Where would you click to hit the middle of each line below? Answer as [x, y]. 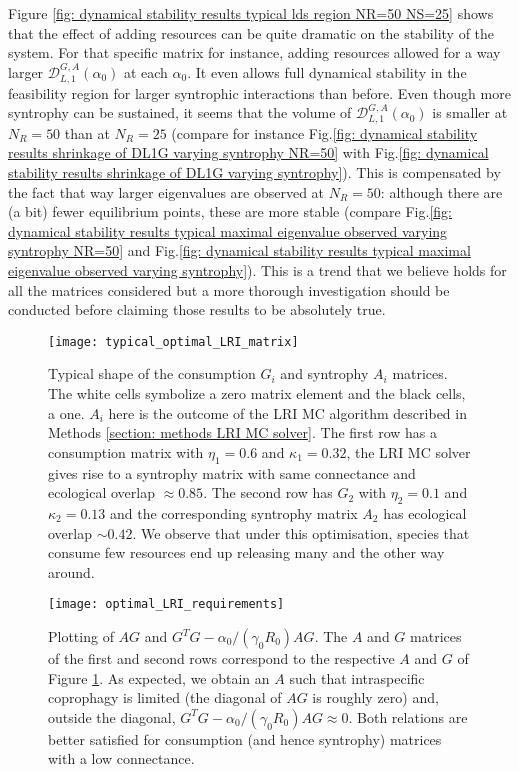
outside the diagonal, [112, 716]
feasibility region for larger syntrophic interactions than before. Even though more [259, 92]
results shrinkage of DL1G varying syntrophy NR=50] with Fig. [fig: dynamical [248, 152]
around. [71, 571]
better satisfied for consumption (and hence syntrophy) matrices [245, 738]
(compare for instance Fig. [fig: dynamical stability [324, 132]
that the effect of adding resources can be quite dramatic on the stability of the [251, 32]
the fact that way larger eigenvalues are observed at [166, 191]
